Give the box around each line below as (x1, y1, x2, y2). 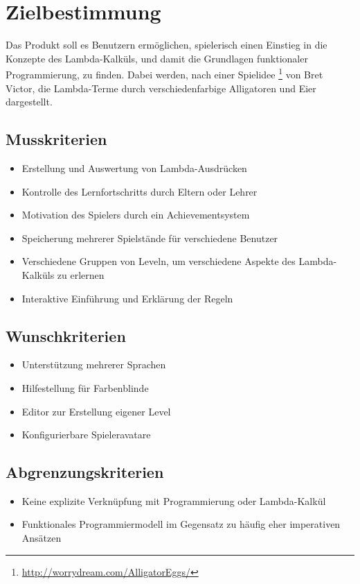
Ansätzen (21, 531, 62, 545)
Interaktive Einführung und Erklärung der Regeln (21, 291, 233, 305)
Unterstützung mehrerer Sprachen (21, 357, 166, 372)
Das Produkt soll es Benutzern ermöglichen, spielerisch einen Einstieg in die (6, 37, 327, 52)
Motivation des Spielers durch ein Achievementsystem (21, 207, 250, 222)
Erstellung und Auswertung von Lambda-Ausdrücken (21, 160, 247, 175)
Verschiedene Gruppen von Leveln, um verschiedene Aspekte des (21, 254, 296, 268)
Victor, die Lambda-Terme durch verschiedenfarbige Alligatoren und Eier (6, 80, 316, 95)
